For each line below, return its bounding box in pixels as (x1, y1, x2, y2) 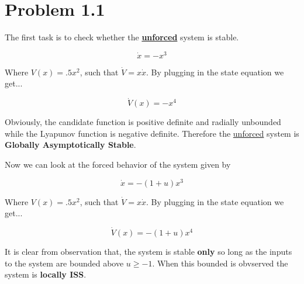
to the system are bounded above (5, 257, 124, 269)
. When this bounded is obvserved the (152, 257, 288, 269)
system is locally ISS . (5, 268, 87, 280)
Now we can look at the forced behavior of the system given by (5, 158, 231, 170)
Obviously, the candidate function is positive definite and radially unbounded (5, 116, 281, 128)
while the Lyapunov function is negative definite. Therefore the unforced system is (5, 127, 299, 139)
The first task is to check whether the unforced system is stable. (5, 31, 239, 43)
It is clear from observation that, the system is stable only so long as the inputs (5, 245, 292, 258)
